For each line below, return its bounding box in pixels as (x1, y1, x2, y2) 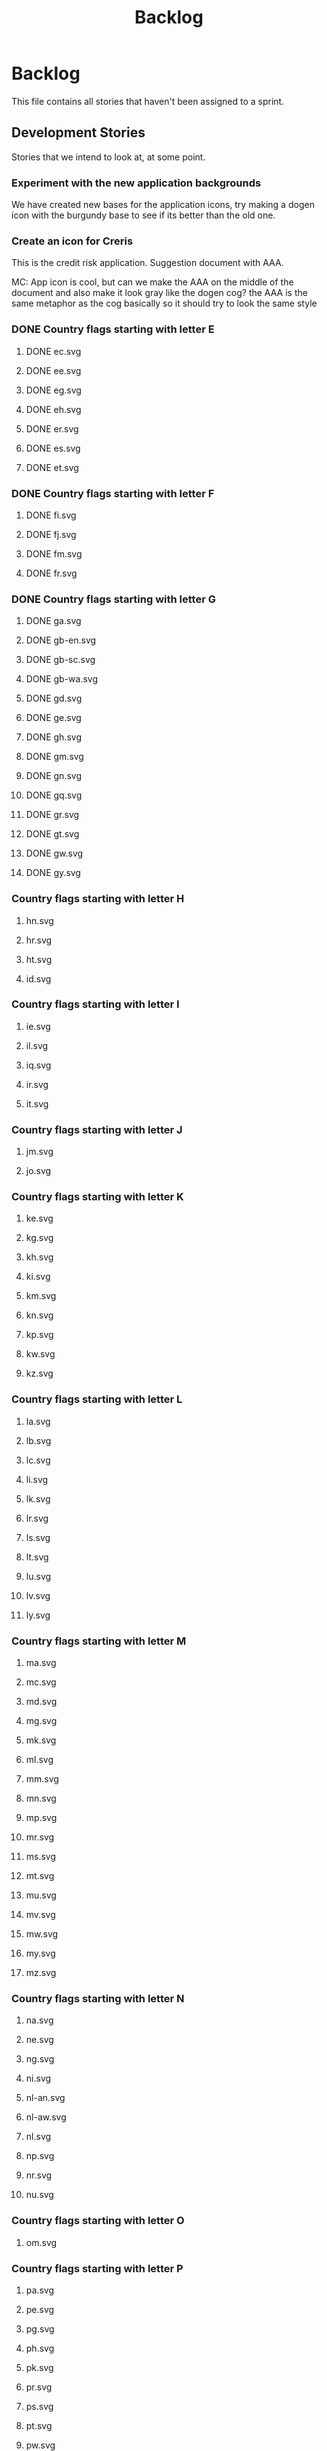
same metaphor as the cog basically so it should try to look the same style (11, 297, 318, 310)
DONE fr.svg (25, 567, 78, 579)
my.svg (25, 1947, 56, 1960)
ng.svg (25, 2053, 55, 2065)
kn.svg (25, 1309, 54, 1321)
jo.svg (25, 1165, 52, 1177)
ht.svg (25, 953, 53, 965)
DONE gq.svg (25, 789, 83, 801)
